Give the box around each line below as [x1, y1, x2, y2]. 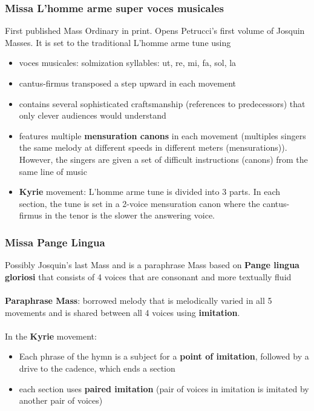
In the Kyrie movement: [5, 329, 97, 342]
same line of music [19, 165, 87, 177]
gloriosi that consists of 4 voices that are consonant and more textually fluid [5, 270, 292, 283]
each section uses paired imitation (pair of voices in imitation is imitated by [19, 382, 309, 395]
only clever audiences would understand [19, 109, 166, 122]
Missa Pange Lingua [5, 234, 105, 249]
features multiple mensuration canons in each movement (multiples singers [19, 129, 306, 142]
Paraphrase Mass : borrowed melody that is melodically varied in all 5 [5, 294, 272, 306]
